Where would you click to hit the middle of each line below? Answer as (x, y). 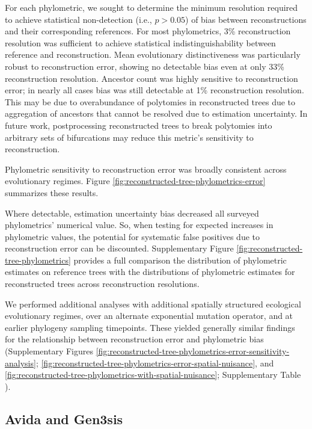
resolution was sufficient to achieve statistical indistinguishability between (140, 42)
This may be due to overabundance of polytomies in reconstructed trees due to (150, 101)
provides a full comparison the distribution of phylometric (180, 260)
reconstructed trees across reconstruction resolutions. (102, 284)
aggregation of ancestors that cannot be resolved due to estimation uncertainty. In (156, 113)
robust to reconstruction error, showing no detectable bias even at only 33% (145, 66)
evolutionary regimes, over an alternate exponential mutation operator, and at (149, 316)
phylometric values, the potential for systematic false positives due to (133, 236)
